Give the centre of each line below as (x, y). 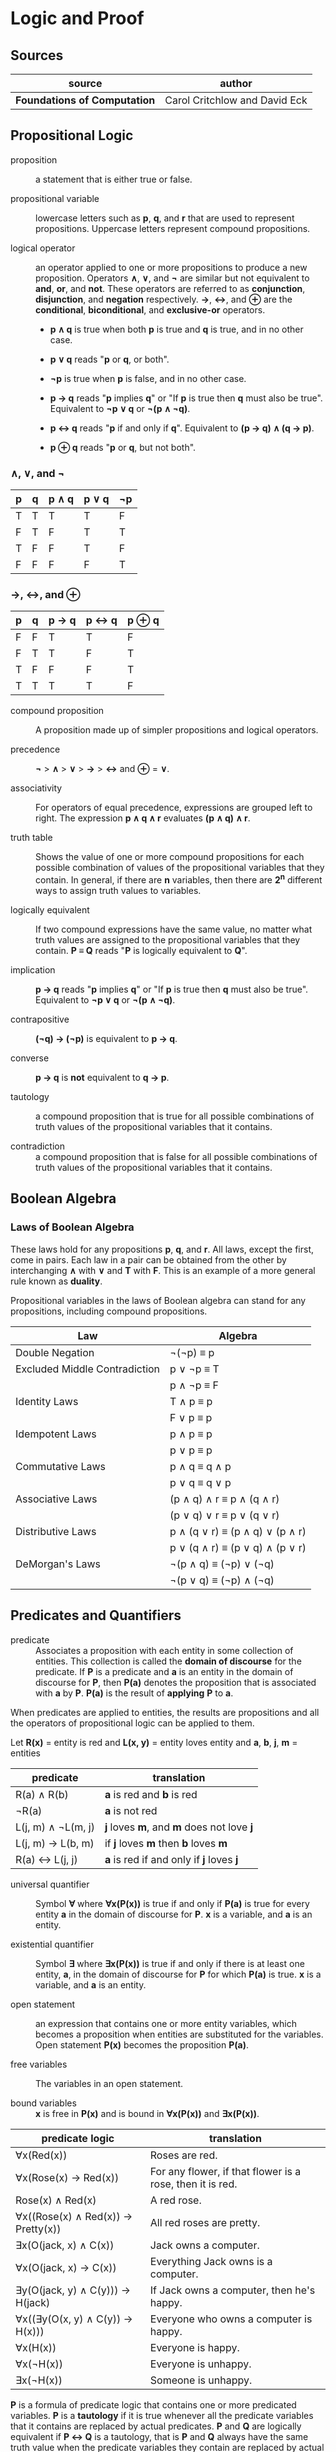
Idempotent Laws (56, 1434)
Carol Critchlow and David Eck (236, 100)
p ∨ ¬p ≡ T (194, 1369)
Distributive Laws (56, 1531)
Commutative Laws (61, 1466)
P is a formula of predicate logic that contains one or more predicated (153, 2404)
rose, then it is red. (193, 2184)
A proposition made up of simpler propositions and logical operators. (177, 730)
